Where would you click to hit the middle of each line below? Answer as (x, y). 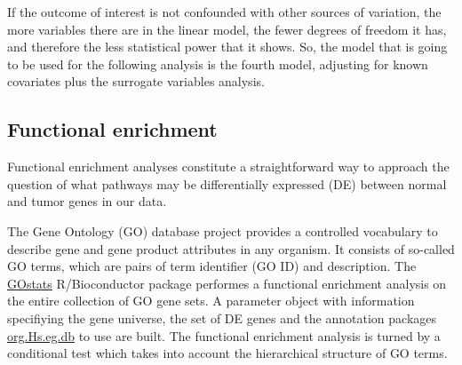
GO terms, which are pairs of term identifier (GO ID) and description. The (212, 266)
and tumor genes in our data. (87, 201)
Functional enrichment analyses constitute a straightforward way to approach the (228, 167)
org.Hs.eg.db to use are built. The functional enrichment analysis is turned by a (224, 335)
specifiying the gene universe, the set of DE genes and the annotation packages (222, 317)
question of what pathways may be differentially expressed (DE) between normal (227, 183)
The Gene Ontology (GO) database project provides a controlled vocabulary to (223, 230)
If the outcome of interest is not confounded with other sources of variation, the (224, 12)
